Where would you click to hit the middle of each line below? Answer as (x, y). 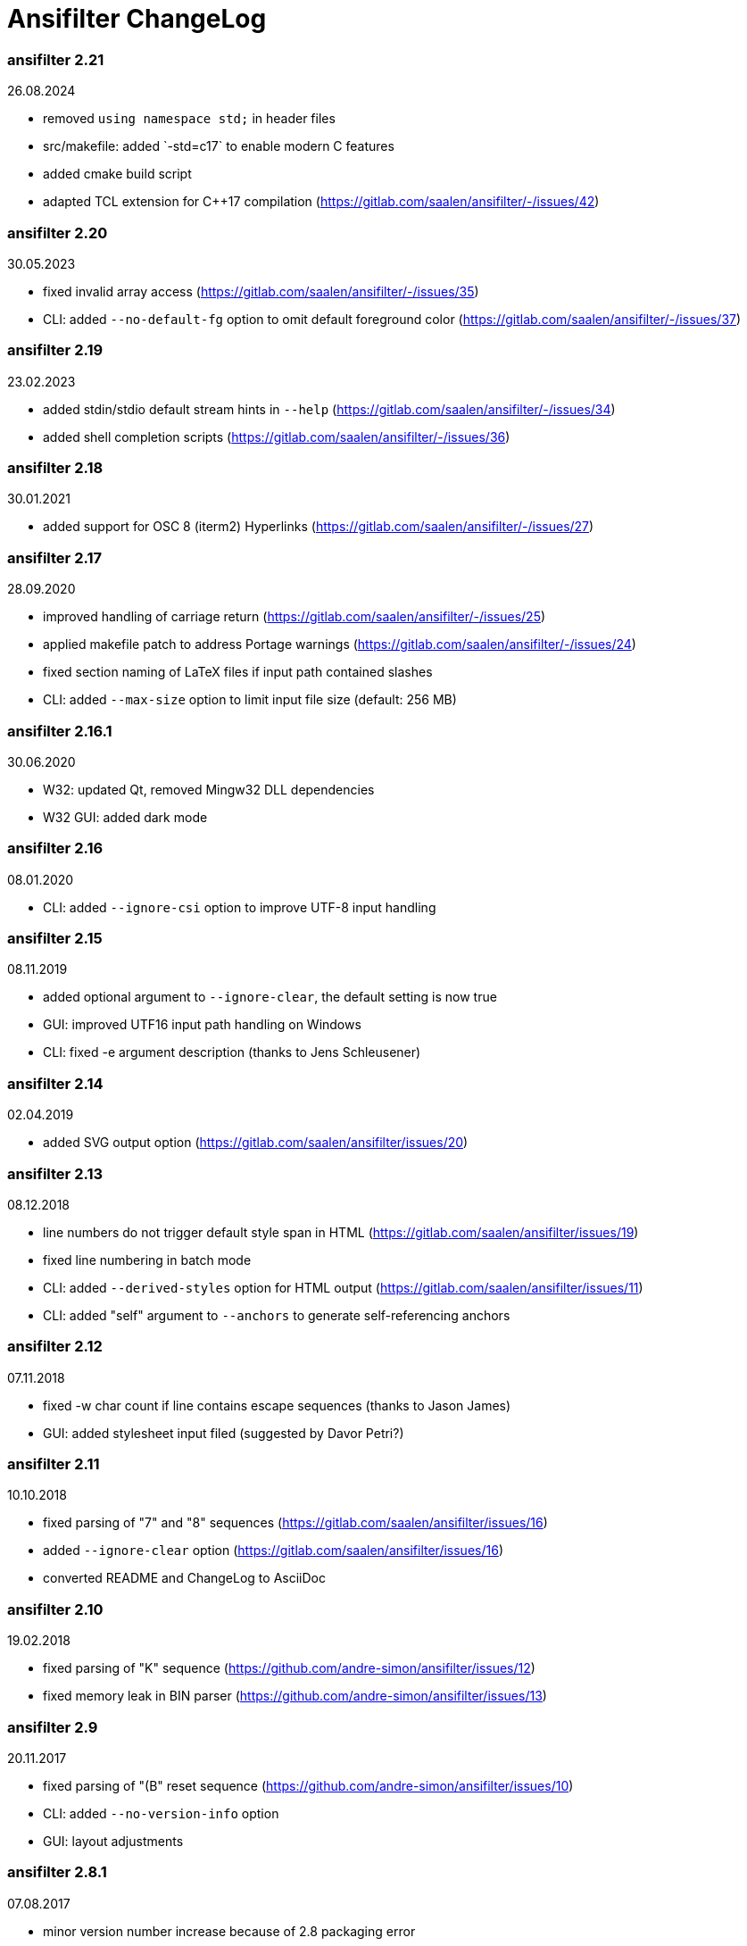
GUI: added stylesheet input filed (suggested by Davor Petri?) (224, 1433)
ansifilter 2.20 (58, 233)
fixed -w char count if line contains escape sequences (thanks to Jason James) (277, 1405)
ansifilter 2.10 (55, 1609)
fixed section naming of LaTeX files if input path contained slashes (238, 672)
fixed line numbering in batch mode (147, 1260)
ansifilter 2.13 (55, 1173)
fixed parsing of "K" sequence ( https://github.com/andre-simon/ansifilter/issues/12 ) (289, 1668)
